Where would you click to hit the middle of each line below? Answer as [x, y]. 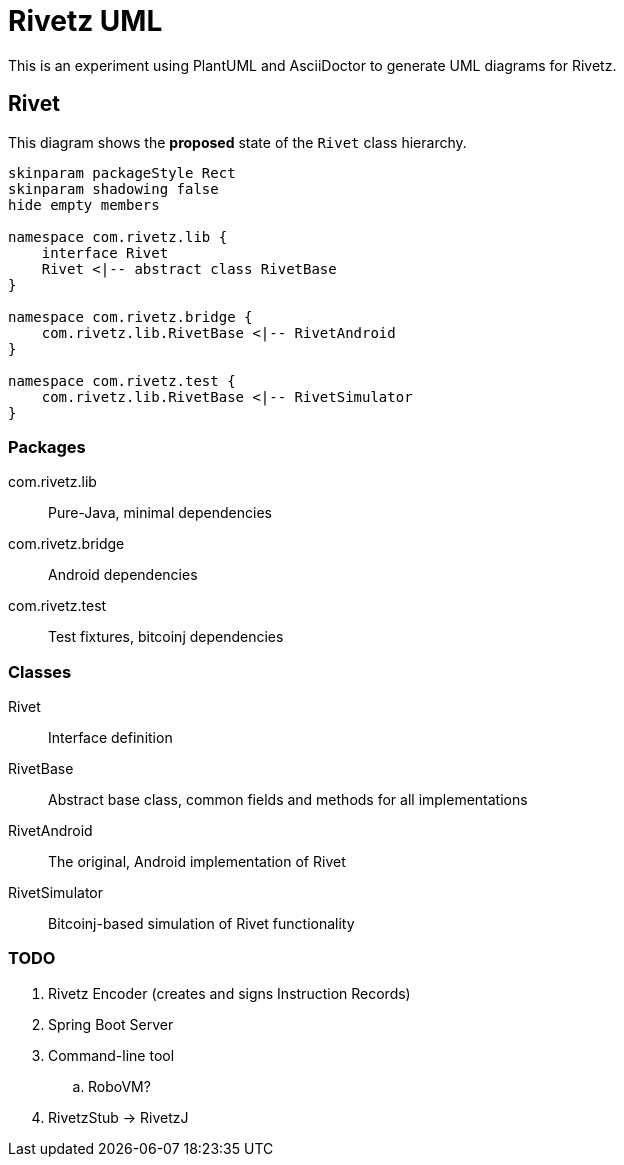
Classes [40, 671]
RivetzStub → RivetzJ [118, 1117]
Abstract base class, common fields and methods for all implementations [288, 800]
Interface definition [110, 738]
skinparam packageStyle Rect [122, 172]
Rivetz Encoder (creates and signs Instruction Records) [229, 993]
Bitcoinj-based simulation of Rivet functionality [201, 924]
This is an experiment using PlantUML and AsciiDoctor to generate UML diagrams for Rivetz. [312, 65]
